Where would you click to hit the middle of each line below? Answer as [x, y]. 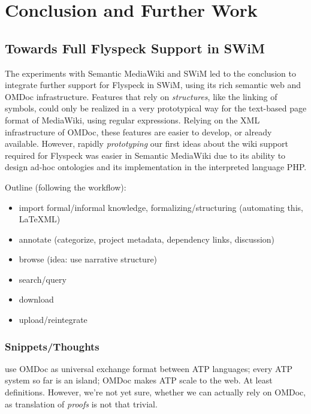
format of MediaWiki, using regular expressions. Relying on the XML [132, 120]
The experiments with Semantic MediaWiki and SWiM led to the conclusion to [150, 73]
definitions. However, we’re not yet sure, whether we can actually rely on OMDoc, [155, 392]
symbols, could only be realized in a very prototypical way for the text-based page [156, 108]
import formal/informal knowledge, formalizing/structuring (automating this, [161, 207]
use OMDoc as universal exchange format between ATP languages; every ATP [149, 368]
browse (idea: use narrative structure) [88, 259]
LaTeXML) [40, 219]
